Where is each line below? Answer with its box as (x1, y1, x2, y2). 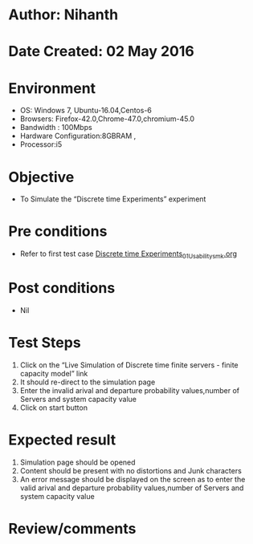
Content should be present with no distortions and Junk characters (19, 465, 243, 475)
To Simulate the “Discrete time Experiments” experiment (19, 194, 206, 204)
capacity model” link (19, 368, 88, 378)
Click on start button (19, 403, 88, 412)
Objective (8, 168, 75, 186)
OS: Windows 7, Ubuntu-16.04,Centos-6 (19, 106, 153, 116)
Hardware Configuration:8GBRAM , (19, 131, 137, 141)
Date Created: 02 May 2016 (8, 43, 194, 61)
